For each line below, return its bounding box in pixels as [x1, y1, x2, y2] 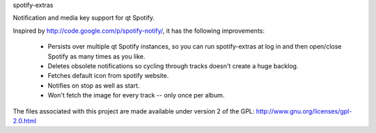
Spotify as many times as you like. [47, 52, 146, 61]
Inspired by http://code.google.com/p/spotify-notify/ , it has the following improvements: [13, 26, 265, 35]
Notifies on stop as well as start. [47, 81, 140, 90]
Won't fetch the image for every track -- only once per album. [47, 91, 225, 100]
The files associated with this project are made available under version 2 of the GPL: [13, 107, 255, 115]
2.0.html [13, 116, 37, 125]
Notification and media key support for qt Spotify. [13, 14, 155, 22]
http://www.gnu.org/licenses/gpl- [256, 107, 352, 115]
